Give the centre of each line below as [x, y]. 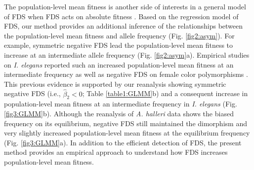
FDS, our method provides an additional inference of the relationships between [124, 26]
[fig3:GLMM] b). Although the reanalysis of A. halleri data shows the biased [119, 113]
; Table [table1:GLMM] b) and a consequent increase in [165, 93]
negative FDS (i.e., [32, 93]
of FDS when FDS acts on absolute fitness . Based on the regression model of [121, 16]
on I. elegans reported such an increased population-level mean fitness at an [119, 64]
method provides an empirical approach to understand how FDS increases [116, 152]
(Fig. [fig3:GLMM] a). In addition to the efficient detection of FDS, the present [123, 142]
